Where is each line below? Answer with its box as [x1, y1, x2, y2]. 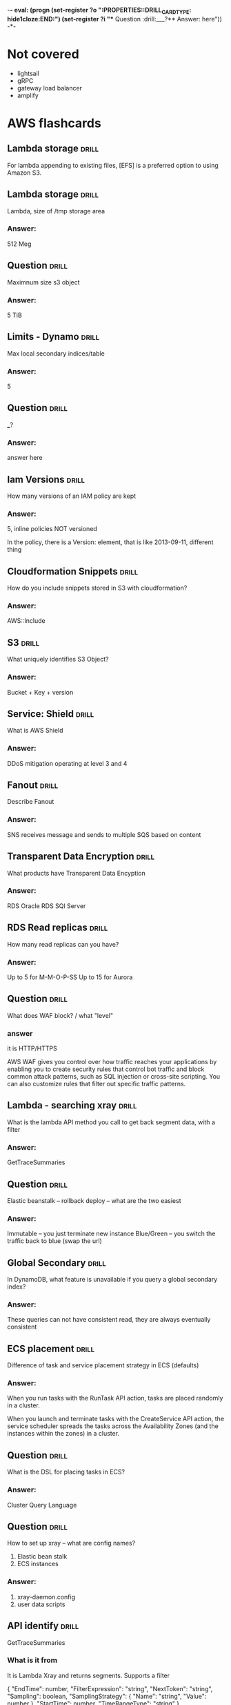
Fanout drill [7, 780, 59, 791]
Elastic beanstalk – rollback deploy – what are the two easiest [7, 1196, 181, 1204]
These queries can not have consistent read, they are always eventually [7, 1316, 211, 1324]
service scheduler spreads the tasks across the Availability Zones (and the [7, 1422, 219, 1430]
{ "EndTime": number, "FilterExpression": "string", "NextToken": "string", [7, 1684, 213, 1693]
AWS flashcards [7, 115, 101, 131]
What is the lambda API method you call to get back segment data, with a [7, 1118, 215, 1126]
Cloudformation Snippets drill [7, 566, 139, 577]
